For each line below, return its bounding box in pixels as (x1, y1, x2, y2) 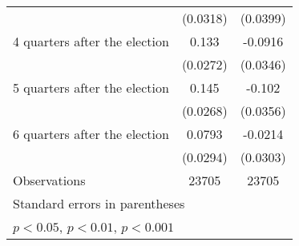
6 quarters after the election (13, 125, 169, 143)
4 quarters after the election (13, 32, 169, 50)
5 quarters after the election (13, 78, 169, 97)
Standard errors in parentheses (13, 194, 185, 212)
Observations (13, 171, 86, 189)
